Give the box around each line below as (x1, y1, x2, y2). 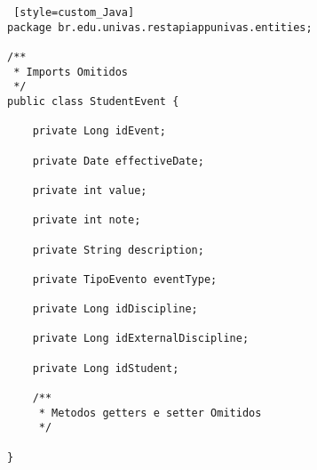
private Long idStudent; (32, 361, 179, 375)
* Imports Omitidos (13, 65, 129, 78)
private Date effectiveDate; (32, 154, 204, 167)
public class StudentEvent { (7, 94, 179, 108)
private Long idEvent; (32, 125, 166, 138)
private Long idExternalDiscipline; (32, 332, 250, 345)
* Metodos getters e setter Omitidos (38, 406, 262, 419)
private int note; (32, 214, 141, 227)
